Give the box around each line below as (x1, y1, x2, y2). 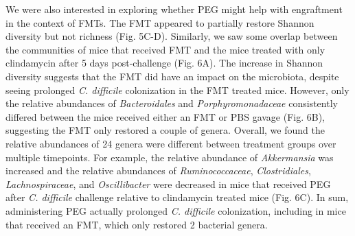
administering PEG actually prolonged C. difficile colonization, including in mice (5, 203, 346, 217)
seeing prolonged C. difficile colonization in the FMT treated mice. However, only (5, 82, 350, 97)
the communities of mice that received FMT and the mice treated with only (5, 42, 325, 56)
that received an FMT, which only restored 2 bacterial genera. (5, 217, 268, 231)
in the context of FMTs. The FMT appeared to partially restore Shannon (5, 15, 314, 29)
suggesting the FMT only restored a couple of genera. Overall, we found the (5, 123, 325, 137)
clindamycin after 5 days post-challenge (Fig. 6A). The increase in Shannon (5, 56, 323, 70)
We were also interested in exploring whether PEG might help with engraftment (5, 2, 343, 16)
